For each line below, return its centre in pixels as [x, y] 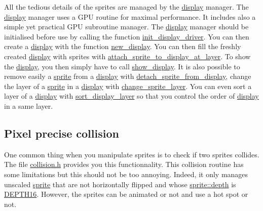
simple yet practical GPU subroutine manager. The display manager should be [126, 27]
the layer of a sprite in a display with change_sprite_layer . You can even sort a [128, 86]
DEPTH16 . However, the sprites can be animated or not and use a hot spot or [126, 194]
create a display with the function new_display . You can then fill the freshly [123, 46]
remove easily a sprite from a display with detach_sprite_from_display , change [128, 76]
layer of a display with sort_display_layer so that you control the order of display [131, 96]
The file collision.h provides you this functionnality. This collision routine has [124, 164]
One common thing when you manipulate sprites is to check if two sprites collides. [132, 154]
